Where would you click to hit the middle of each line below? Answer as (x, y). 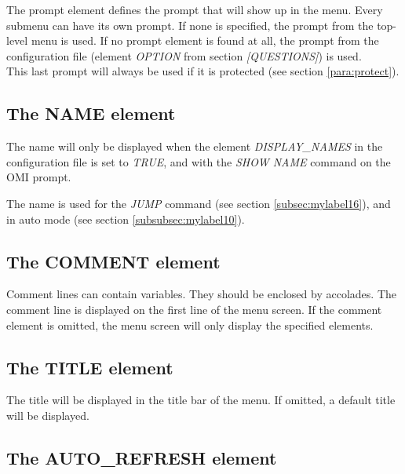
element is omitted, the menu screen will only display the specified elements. (190, 325)
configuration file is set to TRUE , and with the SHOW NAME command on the (199, 161)
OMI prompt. (39, 177)
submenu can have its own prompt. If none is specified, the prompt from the (190, 25)
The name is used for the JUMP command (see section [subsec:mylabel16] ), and (199, 203)
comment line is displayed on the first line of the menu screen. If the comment (194, 309)
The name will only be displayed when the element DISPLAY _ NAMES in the (195, 146)
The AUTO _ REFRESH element (142, 457)
